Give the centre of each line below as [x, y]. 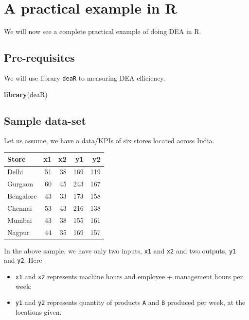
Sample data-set [45, 120]
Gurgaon [20, 184]
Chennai [20, 208]
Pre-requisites [39, 58]
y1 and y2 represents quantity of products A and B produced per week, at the [130, 302]
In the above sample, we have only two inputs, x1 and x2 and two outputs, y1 [120, 250]
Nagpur [18, 232]
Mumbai [20, 220]
